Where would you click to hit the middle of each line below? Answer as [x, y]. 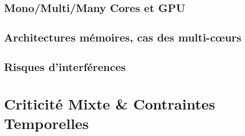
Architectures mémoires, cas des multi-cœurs [123, 37]
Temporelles [46, 123]
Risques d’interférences [65, 66]
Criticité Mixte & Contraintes [110, 103]
